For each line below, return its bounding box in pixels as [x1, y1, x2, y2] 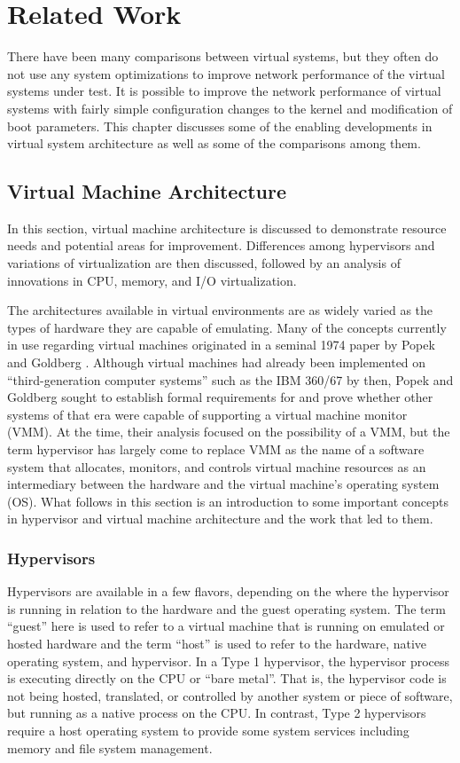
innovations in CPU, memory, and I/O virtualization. [7, 271, 297, 289]
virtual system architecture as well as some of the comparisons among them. [7, 134, 421, 153]
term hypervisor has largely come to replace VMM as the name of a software [7, 440, 425, 459]
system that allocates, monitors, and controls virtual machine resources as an [7, 457, 426, 476]
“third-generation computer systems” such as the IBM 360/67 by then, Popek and [7, 370, 454, 389]
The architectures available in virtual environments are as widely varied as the [7, 301, 433, 319]
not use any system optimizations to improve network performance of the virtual [7, 64, 445, 83]
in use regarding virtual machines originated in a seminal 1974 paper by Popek [7, 335, 435, 354]
